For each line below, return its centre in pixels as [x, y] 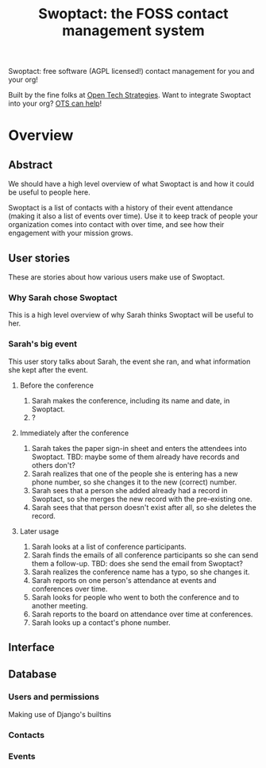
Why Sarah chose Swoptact [63, 297]
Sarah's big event [43, 344]
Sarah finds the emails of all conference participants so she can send [145, 555]
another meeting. [60, 605]
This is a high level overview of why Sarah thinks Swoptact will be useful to [131, 315]
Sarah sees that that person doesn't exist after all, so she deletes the [144, 507]
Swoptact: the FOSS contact [133, 14]
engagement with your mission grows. [71, 233]
